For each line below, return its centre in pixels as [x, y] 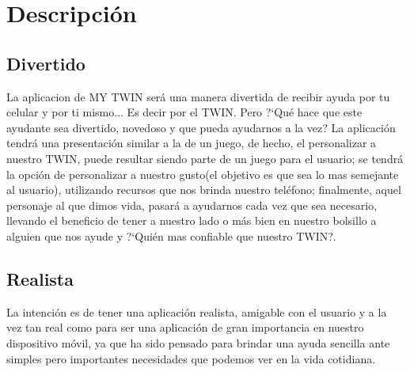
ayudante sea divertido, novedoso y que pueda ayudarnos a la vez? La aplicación [201, 127]
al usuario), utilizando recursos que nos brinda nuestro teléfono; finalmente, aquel [204, 190]
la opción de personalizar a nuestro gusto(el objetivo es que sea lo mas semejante [203, 174]
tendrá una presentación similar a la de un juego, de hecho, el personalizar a [192, 143]
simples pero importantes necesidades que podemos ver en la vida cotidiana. [191, 358]
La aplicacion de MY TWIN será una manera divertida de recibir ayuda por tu [198, 96]
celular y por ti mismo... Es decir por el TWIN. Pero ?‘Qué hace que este [184, 112]
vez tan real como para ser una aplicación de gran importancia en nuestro [185, 327]
